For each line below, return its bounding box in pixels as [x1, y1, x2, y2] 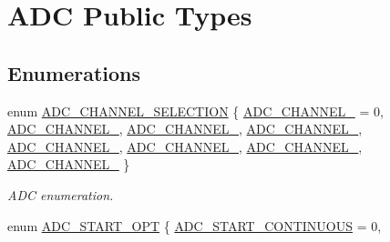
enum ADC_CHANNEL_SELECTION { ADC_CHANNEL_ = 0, [7, 101, 384, 120]
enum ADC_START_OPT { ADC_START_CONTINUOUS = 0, [7, 216, 382, 235]
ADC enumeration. [7, 185, 114, 204]
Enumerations [7, 58, 141, 86]
